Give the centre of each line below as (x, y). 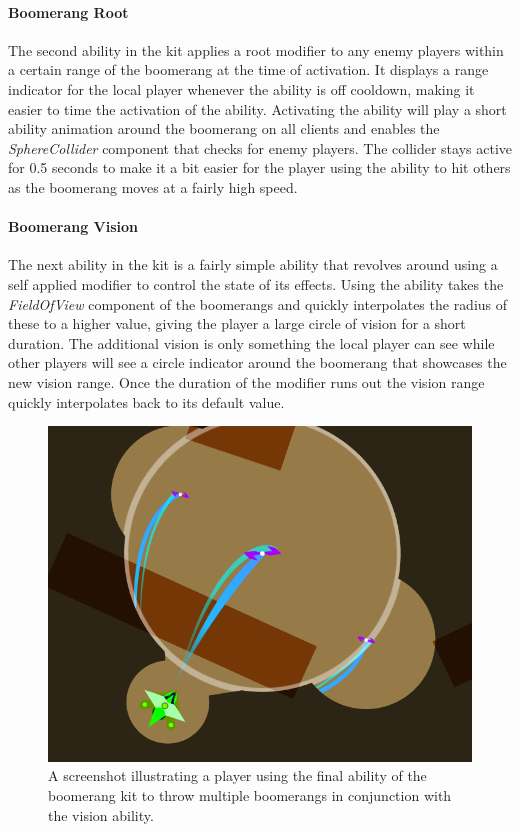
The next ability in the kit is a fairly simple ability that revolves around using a (253, 264)
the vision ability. (101, 814)
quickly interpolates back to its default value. (146, 401)
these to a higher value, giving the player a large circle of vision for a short (237, 323)
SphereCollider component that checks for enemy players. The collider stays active (260, 147)
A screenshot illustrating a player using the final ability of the (237, 775)
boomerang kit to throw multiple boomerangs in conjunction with (250, 795)
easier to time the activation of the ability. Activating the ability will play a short (257, 108)
